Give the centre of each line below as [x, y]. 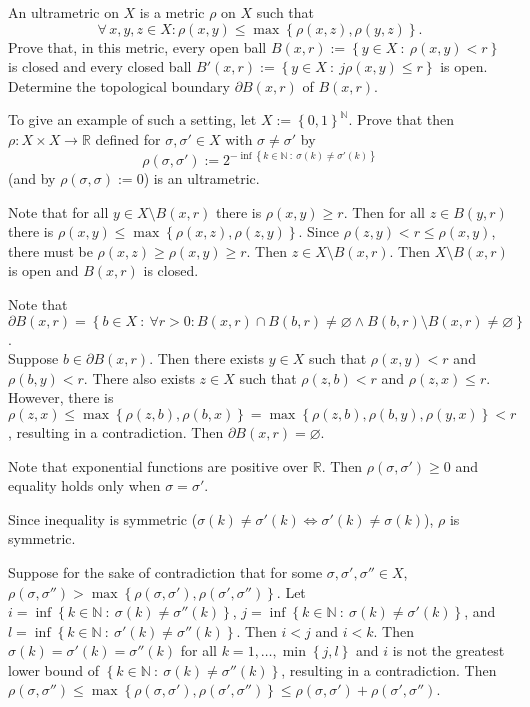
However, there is [61, 397]
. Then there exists [207, 358]
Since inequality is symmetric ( [103, 518]
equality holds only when [84, 485]
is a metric [172, 12]
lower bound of [54, 669]
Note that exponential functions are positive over [158, 465]
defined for [128, 138]
